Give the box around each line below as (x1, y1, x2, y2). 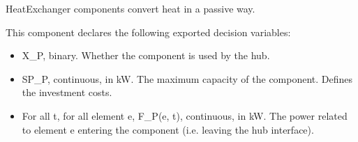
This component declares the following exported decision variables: (6, 24, 291, 39)
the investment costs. (22, 85, 112, 100)
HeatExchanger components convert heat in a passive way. (6, 1, 255, 15)
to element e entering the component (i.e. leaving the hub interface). (22, 122, 314, 136)
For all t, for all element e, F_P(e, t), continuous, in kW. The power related (22, 108, 348, 123)
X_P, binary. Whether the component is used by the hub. (22, 48, 270, 63)
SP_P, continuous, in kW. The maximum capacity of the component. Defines (22, 71, 353, 86)
